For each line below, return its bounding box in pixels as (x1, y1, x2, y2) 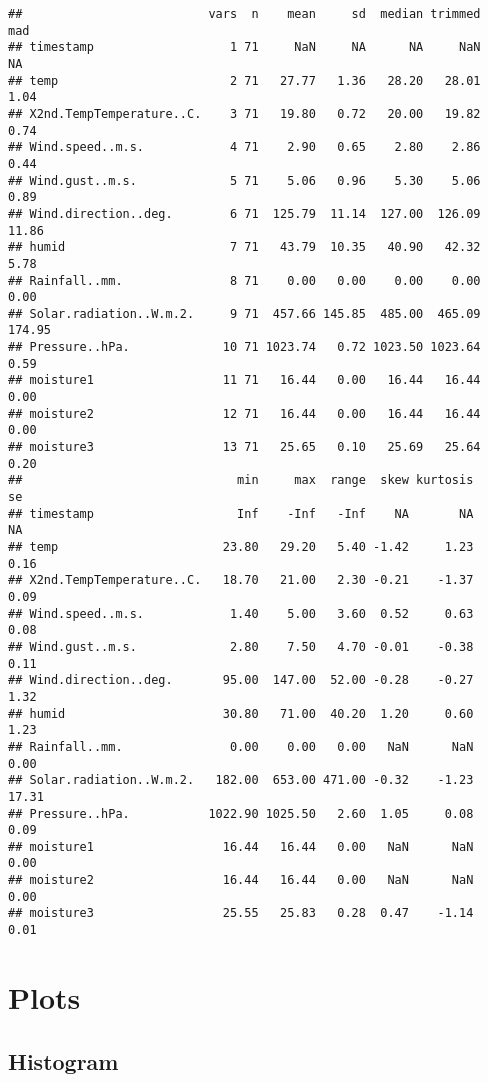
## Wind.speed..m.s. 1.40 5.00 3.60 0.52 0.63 (8, 606, 474, 621)
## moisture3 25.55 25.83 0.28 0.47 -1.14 (8, 906, 474, 921)
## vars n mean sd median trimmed (8, 7, 481, 21)
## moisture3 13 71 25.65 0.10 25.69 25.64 (8, 440, 481, 455)
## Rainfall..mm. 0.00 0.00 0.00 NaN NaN (8, 739, 474, 754)
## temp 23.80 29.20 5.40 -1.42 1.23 (8, 540, 474, 554)
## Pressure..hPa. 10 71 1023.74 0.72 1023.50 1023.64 (8, 340, 481, 355)
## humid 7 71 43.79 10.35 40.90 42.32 (8, 240, 481, 255)
